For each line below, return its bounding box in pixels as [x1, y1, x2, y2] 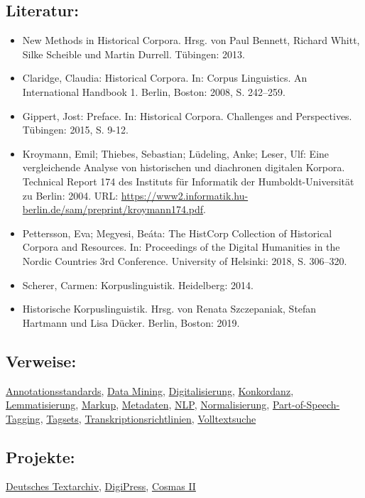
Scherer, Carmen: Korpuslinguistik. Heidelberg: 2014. [22, 277, 254, 292]
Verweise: [6, 350, 77, 372]
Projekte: [6, 445, 75, 467]
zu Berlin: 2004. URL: [22, 188, 119, 202]
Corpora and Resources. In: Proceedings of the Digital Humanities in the [22, 239, 340, 254]
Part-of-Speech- [272, 397, 340, 412]
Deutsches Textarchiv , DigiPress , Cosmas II [6, 479, 196, 494]
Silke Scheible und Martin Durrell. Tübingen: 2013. [22, 46, 245, 61]
